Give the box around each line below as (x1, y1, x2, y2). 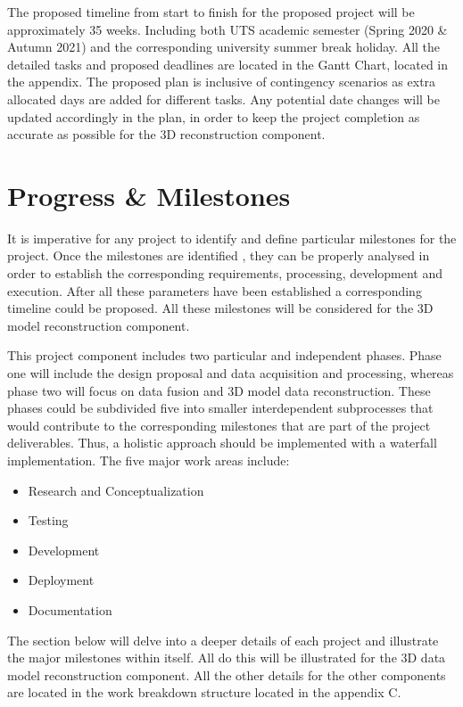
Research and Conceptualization (28, 481, 204, 499)
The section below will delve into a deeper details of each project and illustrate (7, 630, 439, 649)
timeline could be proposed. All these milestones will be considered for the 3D (7, 299, 434, 317)
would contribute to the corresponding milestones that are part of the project (7, 415, 431, 434)
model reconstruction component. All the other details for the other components (7, 665, 446, 684)
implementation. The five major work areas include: (7, 451, 290, 469)
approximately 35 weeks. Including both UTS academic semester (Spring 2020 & (7, 20, 448, 38)
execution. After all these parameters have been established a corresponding (7, 281, 422, 300)
